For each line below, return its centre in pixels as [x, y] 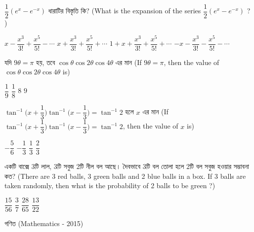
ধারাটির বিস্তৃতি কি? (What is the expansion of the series [125, 11]
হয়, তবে [46, 62]
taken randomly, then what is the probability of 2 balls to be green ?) [110, 185]
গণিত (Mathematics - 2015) [44, 223]
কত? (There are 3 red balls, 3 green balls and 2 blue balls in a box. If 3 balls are [125, 176]
